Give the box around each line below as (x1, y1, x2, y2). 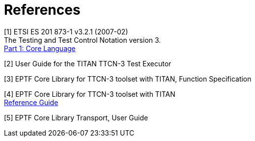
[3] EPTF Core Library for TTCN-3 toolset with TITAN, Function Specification (4, 74, 252, 83)
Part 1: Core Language (4, 44, 76, 53)
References (4, 1, 81, 18)
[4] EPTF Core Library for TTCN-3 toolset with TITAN (4, 89, 175, 98)
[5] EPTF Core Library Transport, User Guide (4, 113, 148, 122)
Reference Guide (4, 98, 58, 107)
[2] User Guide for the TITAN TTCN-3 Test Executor (4, 59, 171, 68)
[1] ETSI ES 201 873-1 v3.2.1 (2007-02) (4, 27, 128, 36)
